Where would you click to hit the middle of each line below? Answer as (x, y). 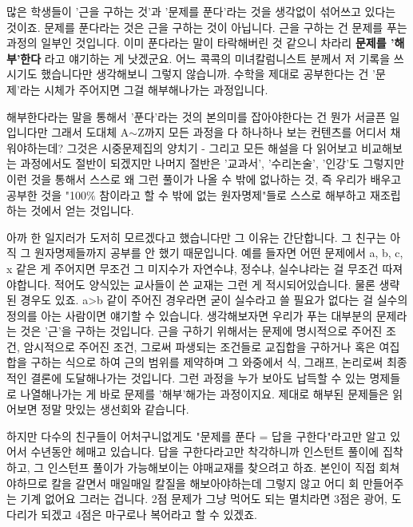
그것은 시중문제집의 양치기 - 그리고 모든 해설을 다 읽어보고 (212, 147)
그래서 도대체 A (90, 132)
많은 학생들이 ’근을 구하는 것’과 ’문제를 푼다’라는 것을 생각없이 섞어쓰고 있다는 (201, 11)
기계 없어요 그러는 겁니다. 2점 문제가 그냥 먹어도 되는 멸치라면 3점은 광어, (204, 499)
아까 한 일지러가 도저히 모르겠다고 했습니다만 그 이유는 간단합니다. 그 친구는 (197, 237)
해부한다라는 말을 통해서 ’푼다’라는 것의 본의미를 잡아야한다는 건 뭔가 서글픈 (196, 116)
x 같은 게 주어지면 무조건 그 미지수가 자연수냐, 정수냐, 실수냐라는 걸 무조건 (193, 268)
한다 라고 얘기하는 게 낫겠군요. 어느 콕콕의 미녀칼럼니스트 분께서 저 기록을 (205, 58)
